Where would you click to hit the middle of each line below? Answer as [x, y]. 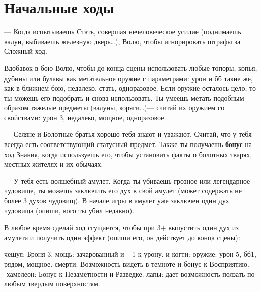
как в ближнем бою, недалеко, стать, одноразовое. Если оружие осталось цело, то [130, 88]
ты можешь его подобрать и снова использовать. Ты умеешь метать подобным [124, 97]
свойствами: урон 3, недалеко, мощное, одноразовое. [85, 117]
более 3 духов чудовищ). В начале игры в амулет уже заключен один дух [117, 201]
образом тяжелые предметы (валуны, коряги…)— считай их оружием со [114, 107]
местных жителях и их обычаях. [54, 164]
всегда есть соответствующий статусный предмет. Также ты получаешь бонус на [128, 144]
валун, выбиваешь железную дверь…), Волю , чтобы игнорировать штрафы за [122, 41]
